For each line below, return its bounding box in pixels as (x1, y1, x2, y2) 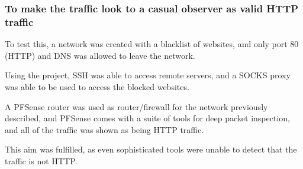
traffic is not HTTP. (5, 154, 78, 167)
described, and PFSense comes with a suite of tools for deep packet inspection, (5, 112, 290, 124)
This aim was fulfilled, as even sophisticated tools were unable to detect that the (5, 143, 297, 155)
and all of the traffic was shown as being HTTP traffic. (5, 123, 204, 135)
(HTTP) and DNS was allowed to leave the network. (5, 49, 195, 61)
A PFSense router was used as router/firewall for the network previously (5, 100, 268, 112)
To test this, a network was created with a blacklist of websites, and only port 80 (5, 38, 299, 50)
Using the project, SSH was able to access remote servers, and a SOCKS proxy (5, 69, 291, 81)
